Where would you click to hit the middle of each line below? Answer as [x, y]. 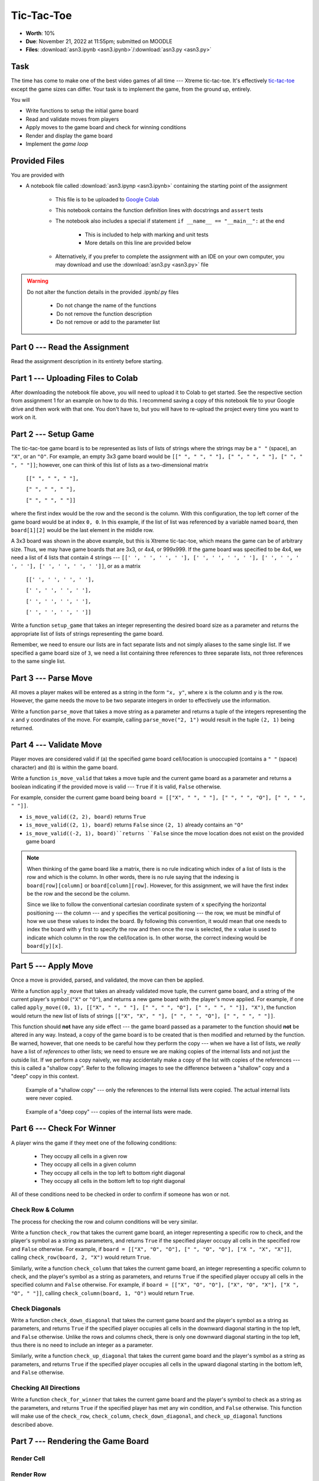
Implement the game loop [57, 144]
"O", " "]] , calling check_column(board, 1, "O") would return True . [103, 1293]
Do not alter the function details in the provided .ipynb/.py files [103, 292]
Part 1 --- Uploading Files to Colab [74, 378]
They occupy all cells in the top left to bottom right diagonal [113, 1172]
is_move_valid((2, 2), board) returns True [86, 816]
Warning [38, 281]
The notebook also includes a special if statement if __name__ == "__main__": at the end [170, 221]
